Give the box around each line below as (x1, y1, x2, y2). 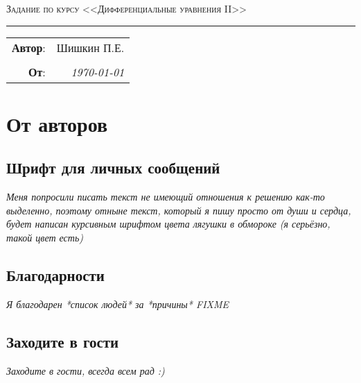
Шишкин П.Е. (56, 39, 125, 56)
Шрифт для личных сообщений (6, 157, 220, 178)
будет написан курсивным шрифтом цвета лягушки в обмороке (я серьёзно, (6, 216, 331, 231)
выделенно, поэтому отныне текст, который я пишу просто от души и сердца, (6, 203, 351, 217)
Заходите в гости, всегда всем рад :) (6, 363, 165, 377)
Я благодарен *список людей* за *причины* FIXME (6, 296, 229, 311)
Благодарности (6, 264, 105, 285)
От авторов (6, 109, 108, 137)
